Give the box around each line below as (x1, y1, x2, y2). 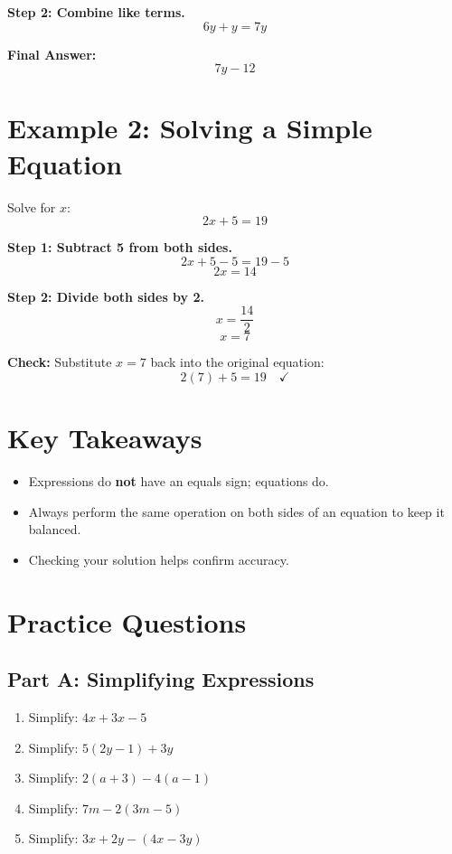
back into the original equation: (150, 352, 325, 371)
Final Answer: (7, 44, 97, 63)
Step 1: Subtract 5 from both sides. (7, 238, 232, 257)
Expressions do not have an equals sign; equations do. (28, 472, 329, 491)
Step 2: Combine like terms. (7, 3, 185, 21)
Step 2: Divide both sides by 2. (7, 286, 204, 305)
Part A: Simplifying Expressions (7, 665, 315, 693)
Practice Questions (7, 603, 247, 640)
